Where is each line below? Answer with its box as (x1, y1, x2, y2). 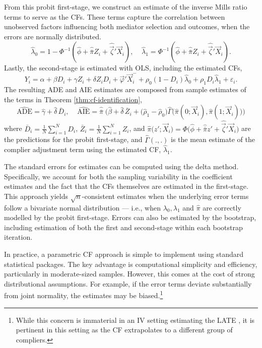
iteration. (4, 232, 33, 242)
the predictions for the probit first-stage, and (4, 134, 143, 145)
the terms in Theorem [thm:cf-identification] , (4, 94, 142, 104)
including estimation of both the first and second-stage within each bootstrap (4, 222, 243, 232)
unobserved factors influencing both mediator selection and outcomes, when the (4, 21, 250, 32)
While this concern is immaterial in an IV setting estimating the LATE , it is (16, 314, 255, 325)
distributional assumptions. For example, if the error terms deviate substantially (4, 278, 252, 289)
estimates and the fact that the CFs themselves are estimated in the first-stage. (4, 181, 248, 191)
